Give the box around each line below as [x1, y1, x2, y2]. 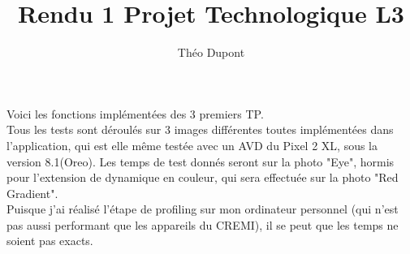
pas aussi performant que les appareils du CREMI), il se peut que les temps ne [6, 216, 399, 233]
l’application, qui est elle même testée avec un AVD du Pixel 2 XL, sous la [6, 136, 378, 153]
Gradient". [6, 184, 58, 201]
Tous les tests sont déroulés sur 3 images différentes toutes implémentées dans [6, 121, 394, 138]
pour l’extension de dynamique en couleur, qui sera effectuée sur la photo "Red [6, 169, 399, 186]
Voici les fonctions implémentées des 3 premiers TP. [6, 105, 264, 122]
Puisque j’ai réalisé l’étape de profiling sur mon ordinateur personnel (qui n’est [6, 200, 399, 217]
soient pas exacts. [6, 232, 93, 249]
